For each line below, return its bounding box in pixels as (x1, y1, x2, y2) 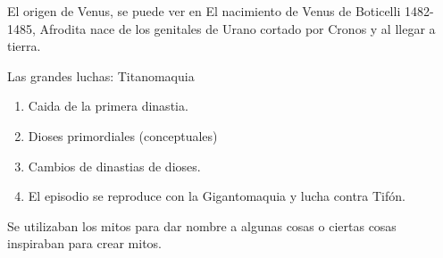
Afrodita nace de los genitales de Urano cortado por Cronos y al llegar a (39, 19, 436, 37)
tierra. (7, 37, 41, 55)
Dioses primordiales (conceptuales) (28, 126, 218, 145)
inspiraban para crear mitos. (7, 234, 162, 253)
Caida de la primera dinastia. (28, 96, 188, 115)
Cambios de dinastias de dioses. (28, 156, 201, 175)
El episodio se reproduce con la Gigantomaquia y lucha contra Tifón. (28, 187, 405, 205)
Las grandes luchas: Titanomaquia (7, 66, 195, 85)
